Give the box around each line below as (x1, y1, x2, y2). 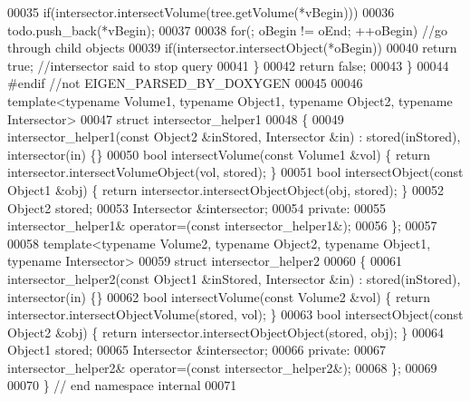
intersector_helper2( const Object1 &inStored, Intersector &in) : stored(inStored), (7, 269, 461, 288)
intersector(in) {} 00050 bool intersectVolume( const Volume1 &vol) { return (7, 144, 431, 163)
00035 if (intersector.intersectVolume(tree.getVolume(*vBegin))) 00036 (7, 3, 395, 21)
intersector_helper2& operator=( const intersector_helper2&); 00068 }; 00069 (7, 357, 437, 377)
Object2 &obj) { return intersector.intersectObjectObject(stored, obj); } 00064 (7, 322, 444, 341)
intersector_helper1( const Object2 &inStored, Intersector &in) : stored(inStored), (7, 127, 461, 146)
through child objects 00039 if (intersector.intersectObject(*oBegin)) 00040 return (7, 38, 457, 57)
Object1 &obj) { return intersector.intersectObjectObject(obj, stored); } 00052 (7, 180, 444, 199)
